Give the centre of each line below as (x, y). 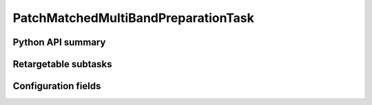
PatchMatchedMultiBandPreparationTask (133, 18)
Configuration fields (57, 86)
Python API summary (59, 42)
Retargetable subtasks (63, 64)
